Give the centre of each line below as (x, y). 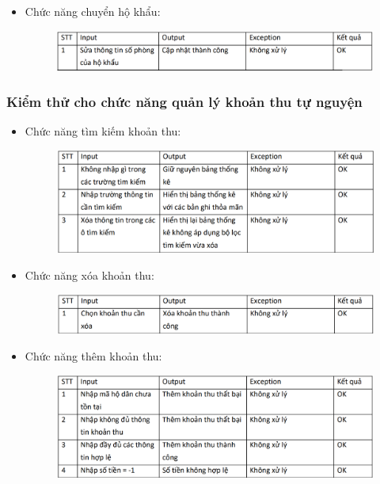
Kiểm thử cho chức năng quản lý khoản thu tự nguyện (184, 101)
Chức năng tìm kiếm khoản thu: (103, 130)
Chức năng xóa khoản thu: (89, 274)
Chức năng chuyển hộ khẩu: (93, 11)
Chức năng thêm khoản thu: (93, 355)
